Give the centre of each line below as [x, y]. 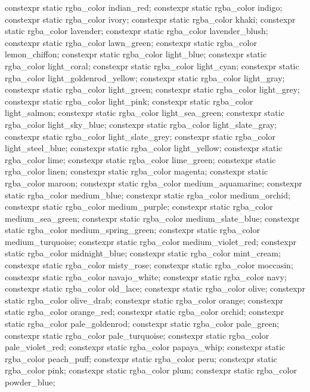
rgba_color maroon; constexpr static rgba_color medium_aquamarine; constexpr [154, 183]
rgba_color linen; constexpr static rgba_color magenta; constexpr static [137, 171]
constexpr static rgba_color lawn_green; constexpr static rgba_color [131, 42]
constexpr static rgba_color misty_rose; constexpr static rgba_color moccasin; [149, 265]
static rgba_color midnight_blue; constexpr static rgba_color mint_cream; [143, 253]
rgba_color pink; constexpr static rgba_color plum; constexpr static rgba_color [151, 370]
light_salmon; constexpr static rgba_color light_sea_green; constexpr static [145, 113]
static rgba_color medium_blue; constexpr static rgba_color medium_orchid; [148, 195]
